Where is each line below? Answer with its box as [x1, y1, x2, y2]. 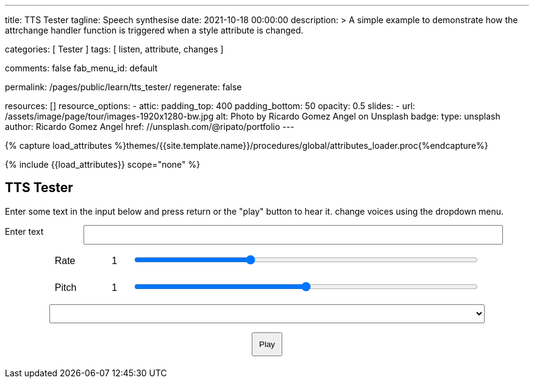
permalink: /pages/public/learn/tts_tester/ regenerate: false [5, 82, 242, 92]
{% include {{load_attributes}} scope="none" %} [5, 159, 201, 170]
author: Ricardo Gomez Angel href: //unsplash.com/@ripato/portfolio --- [5, 121, 294, 132]
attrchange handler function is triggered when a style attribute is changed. [5, 25, 304, 35]
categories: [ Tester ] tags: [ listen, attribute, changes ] [5, 44, 224, 54]
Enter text [5, 226, 44, 237]
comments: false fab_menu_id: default [5, 63, 158, 73]
